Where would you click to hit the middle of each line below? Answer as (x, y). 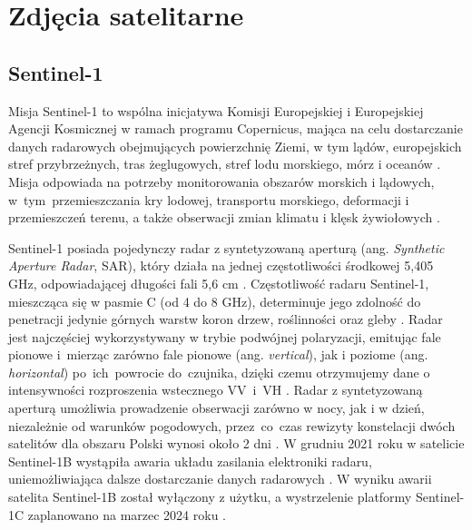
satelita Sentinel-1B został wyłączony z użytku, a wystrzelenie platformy (210, 497)
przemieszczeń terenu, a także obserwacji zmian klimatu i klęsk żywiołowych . (224, 217)
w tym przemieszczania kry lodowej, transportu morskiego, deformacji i (209, 199)
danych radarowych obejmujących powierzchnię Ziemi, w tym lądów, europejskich (235, 146)
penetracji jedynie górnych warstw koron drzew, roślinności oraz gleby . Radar (226, 319)
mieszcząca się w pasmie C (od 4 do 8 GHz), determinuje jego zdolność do (215, 301)
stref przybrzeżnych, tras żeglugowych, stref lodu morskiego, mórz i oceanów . (225, 164)
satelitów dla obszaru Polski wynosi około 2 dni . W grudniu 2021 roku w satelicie (236, 443)
